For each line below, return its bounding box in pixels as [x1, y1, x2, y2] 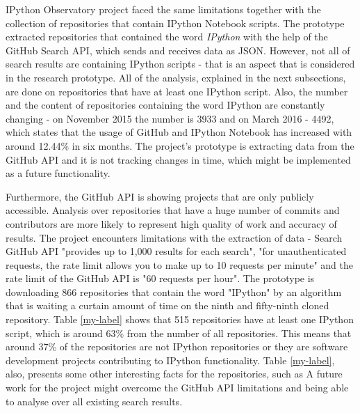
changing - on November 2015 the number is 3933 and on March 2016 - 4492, [6, 111, 334, 125]
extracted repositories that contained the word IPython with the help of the [6, 29, 328, 44]
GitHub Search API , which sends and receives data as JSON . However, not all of [6, 42, 350, 57]
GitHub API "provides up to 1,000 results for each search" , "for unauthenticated [6, 244, 347, 258]
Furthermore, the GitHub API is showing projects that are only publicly [6, 189, 314, 203]
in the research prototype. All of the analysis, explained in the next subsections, [6, 70, 346, 84]
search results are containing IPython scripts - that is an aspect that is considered [6, 56, 355, 71]
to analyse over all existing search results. [6, 393, 183, 408]
